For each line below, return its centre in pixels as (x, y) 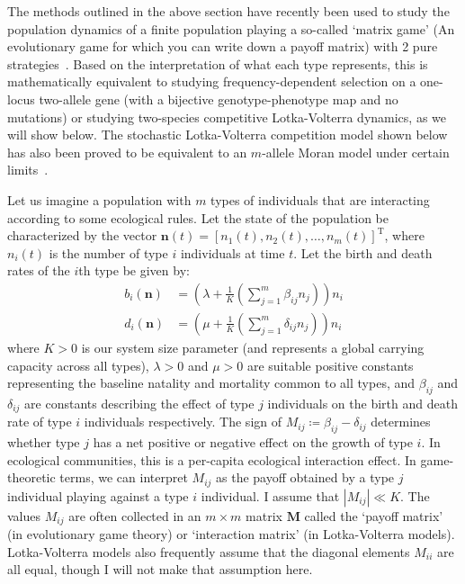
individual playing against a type (98, 495)
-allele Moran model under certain (356, 152)
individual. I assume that (270, 495)
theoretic (31, 477)
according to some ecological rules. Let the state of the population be (198, 217)
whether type (44, 442)
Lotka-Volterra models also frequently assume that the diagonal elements (209, 551)
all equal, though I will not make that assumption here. (160, 569)
